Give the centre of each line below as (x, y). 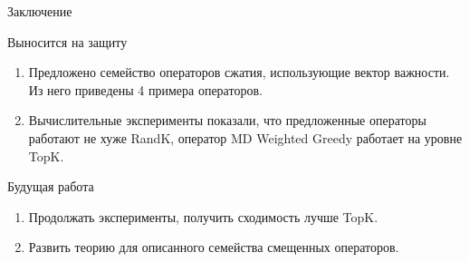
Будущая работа (51, 186)
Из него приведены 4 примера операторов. (145, 89)
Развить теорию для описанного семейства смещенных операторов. (214, 247)
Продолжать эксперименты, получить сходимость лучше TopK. (203, 216)
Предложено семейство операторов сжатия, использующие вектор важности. (239, 72)
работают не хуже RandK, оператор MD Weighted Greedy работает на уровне (245, 137)
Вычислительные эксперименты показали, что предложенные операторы (227, 120)
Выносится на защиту (67, 41)
